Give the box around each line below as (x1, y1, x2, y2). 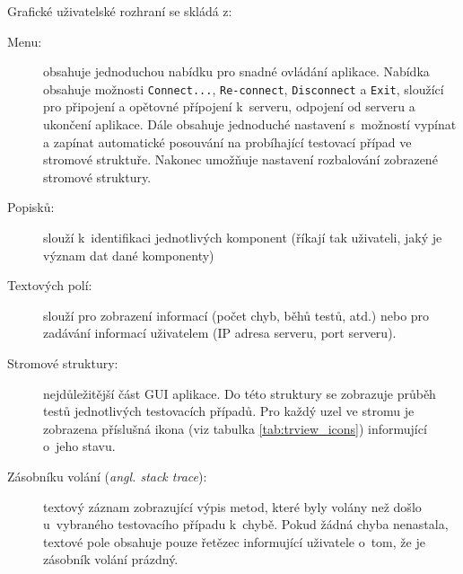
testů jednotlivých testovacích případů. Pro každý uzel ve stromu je (43, 402, 415, 420)
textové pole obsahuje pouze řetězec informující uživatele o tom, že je (43, 532, 425, 551)
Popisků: (7, 198, 55, 216)
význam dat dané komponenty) (43, 245, 214, 264)
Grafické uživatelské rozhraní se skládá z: (7, 2, 232, 20)
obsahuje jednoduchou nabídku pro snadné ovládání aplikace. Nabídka (43, 62, 430, 81)
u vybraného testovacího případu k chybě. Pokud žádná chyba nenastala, (43, 515, 449, 534)
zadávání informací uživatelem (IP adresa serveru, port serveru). (43, 323, 397, 342)
